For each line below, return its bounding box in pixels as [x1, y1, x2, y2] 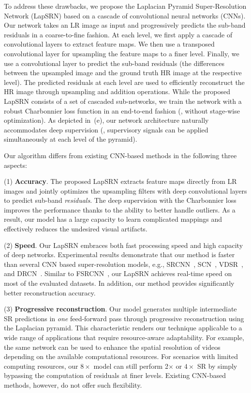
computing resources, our [4, 360, 78, 371]
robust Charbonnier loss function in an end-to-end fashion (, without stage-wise [4, 105, 240, 115]
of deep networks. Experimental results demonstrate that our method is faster [4, 249, 235, 260]
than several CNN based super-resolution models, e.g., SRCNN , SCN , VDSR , [4, 259, 243, 269]
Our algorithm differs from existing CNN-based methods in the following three [4, 150, 237, 160]
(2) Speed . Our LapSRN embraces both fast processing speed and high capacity [4, 240, 243, 250]
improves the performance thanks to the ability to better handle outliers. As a [4, 204, 236, 214]
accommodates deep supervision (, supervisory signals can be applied [4, 124, 208, 134]
